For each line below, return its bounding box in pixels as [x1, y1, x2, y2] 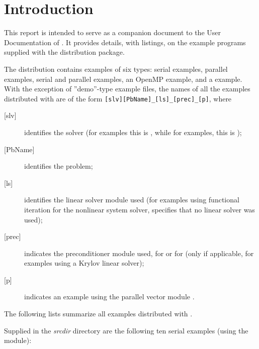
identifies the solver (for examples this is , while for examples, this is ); [24, 127, 242, 137]
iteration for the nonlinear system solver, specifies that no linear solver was [24, 204, 255, 214]
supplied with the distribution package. [4, 47, 125, 57]
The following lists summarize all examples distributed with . [4, 308, 193, 319]
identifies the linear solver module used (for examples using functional [24, 194, 239, 205]
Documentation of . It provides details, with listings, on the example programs [4, 37, 246, 47]
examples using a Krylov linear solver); [24, 258, 144, 268]
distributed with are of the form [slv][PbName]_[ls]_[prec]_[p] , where [4, 93, 232, 103]
